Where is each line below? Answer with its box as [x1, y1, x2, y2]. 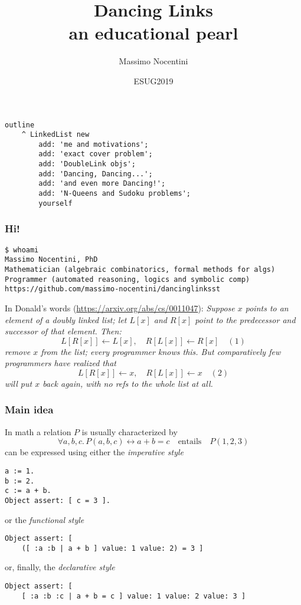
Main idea [5, 402, 54, 417]
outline [5, 120, 35, 129]
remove [5, 345, 31, 357]
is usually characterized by [81, 425, 178, 438]
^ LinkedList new [21, 130, 90, 139]
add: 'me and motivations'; [38, 140, 149, 149]
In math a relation [5, 425, 71, 438]
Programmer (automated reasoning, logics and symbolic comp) [5, 275, 250, 284]
